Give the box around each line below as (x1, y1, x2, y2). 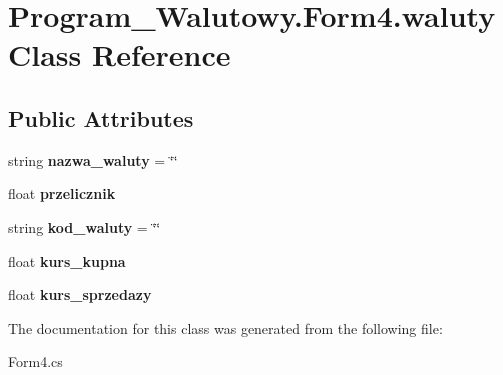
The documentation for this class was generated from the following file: (8, 317, 443, 338)
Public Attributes (8, 102, 194, 133)
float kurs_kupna (8, 250, 126, 271)
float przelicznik (8, 183, 116, 204)
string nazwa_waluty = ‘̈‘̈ (8, 149, 178, 170)
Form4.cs (8, 351, 63, 372)
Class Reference (8, 34, 231, 75)
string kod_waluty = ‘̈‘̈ (8, 216, 161, 237)
